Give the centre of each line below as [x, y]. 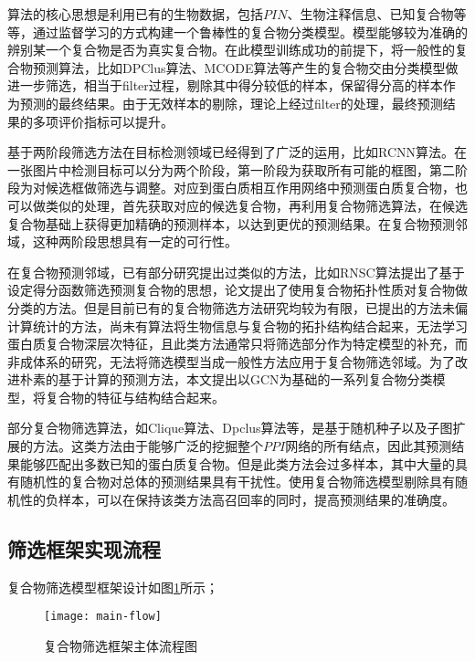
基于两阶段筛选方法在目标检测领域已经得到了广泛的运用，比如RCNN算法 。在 [237, 152]
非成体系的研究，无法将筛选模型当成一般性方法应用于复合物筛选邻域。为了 [231, 361]
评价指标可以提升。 [116, 121]
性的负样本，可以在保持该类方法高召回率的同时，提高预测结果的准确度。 [237, 499]
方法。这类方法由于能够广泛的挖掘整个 [148, 446]
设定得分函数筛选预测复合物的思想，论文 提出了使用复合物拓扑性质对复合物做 [237, 290]
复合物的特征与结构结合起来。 [135, 397]
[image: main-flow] [103, 617]
